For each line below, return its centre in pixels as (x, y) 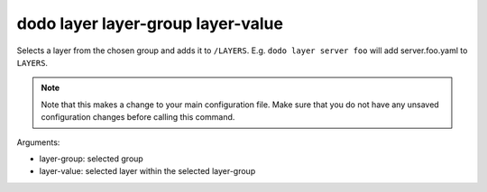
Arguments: (38, 142)
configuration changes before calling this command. (138, 117)
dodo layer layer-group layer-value (150, 23)
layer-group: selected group (91, 159)
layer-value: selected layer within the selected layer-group (147, 171)
